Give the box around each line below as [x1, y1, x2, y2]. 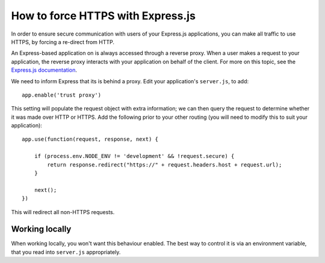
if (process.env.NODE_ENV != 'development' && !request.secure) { [34, 153, 235, 160]
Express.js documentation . [11, 66, 78, 74]
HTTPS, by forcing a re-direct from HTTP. [11, 38, 114, 45]
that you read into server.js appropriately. [11, 248, 121, 256]
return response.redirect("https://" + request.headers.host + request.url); [47, 161, 282, 168]
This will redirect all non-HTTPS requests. [11, 208, 115, 215]
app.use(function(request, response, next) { [22, 136, 159, 143]
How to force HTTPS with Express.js [11, 9, 196, 22]
